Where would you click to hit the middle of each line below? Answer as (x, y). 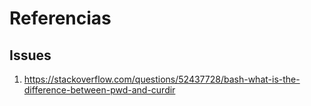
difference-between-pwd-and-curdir (99, 90)
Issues (30, 55)
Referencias (60, 18)
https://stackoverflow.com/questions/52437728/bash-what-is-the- (162, 79)
